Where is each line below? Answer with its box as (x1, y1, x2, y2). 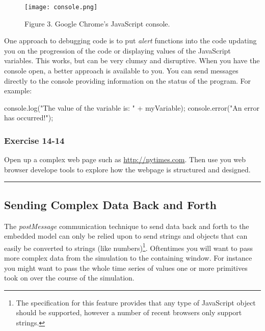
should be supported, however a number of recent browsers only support (16, 307, 242, 318)
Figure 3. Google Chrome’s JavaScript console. (24, 18, 170, 29)
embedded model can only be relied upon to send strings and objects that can (4, 231, 248, 241)
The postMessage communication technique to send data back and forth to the (4, 220, 249, 231)
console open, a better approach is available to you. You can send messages (4, 65, 238, 76)
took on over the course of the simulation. (4, 272, 135, 283)
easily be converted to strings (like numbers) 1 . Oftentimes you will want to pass (4, 241, 253, 253)
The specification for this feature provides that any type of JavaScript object (16, 297, 256, 308)
